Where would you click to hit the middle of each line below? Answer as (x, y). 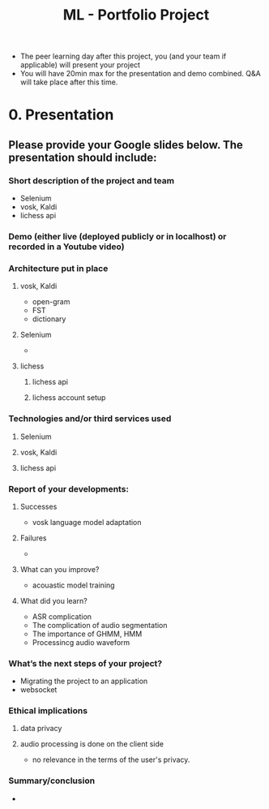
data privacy (41, 729)
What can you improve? (60, 569)
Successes (38, 506)
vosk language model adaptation (87, 522)
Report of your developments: (69, 488)
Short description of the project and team (92, 180)
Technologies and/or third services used (90, 419)
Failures (33, 538)
